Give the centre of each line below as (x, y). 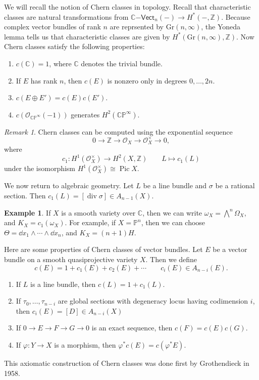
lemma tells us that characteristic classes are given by (87, 36)
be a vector (230, 249)
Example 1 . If (28, 212)
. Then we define (171, 259)
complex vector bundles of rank (53, 27)
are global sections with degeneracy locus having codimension (153, 301)
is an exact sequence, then (132, 328)
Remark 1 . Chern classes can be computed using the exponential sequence (118, 131)
